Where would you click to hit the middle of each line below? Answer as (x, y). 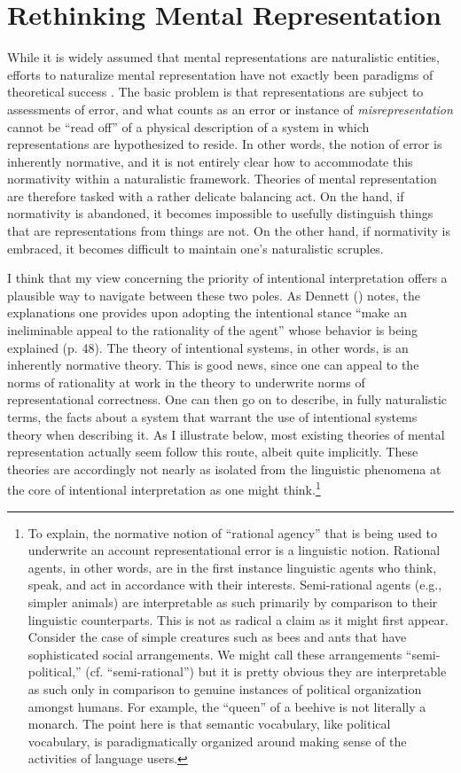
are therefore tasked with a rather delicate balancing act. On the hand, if (206, 195)
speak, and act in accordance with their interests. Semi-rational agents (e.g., (235, 585)
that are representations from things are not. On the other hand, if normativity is (229, 231)
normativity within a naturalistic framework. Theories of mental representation (222, 179)
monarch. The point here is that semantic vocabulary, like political (209, 724)
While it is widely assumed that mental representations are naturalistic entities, (223, 57)
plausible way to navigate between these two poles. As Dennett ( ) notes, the (214, 295)
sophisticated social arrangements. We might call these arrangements (215, 654)
